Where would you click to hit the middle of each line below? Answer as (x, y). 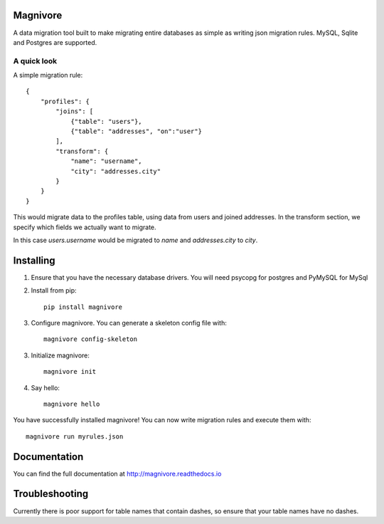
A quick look (35, 61)
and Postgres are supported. (55, 42)
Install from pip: (54, 290)
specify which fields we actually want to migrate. (85, 227)
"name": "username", (106, 161)
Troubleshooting (51, 494)
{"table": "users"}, (106, 121)
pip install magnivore (83, 307)
